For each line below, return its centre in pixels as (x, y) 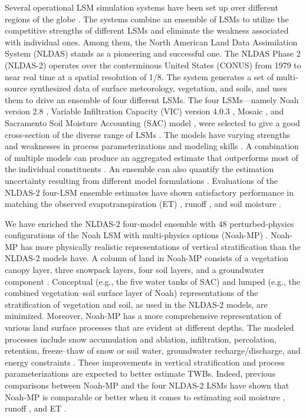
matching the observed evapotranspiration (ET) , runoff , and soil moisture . (143, 204)
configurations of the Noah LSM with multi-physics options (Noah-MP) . (136, 235)
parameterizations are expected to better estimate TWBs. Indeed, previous (140, 373)
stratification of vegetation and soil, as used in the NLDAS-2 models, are (136, 304)
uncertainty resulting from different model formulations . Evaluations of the (142, 180)
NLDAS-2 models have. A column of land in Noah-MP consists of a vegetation (147, 258)
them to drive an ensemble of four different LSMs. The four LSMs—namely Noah (152, 99)
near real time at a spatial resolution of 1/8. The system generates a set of (139, 76)
